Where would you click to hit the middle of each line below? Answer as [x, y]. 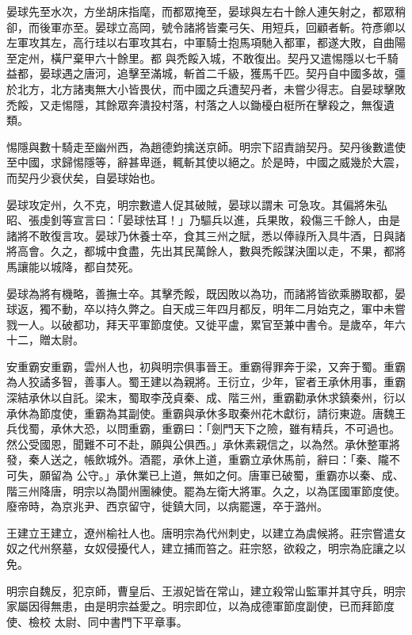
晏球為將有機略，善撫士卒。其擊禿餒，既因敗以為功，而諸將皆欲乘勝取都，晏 [206, 293]
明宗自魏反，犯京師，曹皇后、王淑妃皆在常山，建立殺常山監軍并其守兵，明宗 [206, 590]
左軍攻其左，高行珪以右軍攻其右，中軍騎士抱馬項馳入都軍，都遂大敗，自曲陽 [206, 42]
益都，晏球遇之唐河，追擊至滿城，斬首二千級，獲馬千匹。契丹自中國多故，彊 [206, 73]
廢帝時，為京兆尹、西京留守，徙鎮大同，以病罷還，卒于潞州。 [167, 506]
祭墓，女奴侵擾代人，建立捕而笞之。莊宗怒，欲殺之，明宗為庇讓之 [222, 548]
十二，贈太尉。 [45, 340]
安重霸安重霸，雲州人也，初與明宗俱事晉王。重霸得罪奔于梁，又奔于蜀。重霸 [206, 366]
